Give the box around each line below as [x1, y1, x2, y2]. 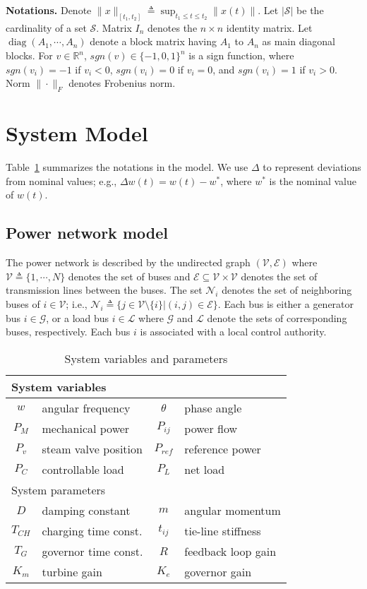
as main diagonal [262, 34, 335, 49]
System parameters [11, 481, 106, 498]
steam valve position [42, 440, 143, 457]
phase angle [184, 399, 242, 416]
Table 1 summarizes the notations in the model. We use [6, 160, 248, 174]
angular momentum [184, 501, 281, 518]
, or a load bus [46, 310, 109, 325]
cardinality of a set [6, 20, 87, 35]
